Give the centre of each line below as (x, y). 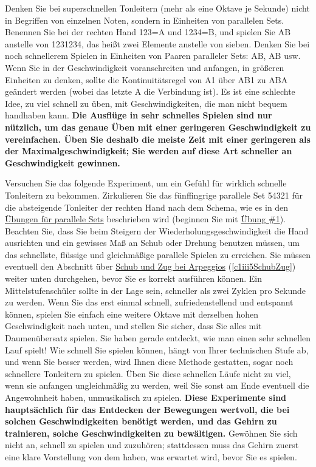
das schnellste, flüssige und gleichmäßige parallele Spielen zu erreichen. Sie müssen (158, 254)
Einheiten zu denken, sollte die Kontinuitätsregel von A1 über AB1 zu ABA (146, 79)
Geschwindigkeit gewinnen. (63, 162)
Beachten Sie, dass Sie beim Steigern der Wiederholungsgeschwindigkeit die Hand (157, 230)
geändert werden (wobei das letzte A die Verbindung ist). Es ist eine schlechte (150, 91)
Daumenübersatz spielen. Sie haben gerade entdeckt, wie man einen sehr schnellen (158, 338)
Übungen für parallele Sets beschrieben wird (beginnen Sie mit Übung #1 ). (146, 219)
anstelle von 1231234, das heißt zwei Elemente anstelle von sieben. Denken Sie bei (157, 43)
